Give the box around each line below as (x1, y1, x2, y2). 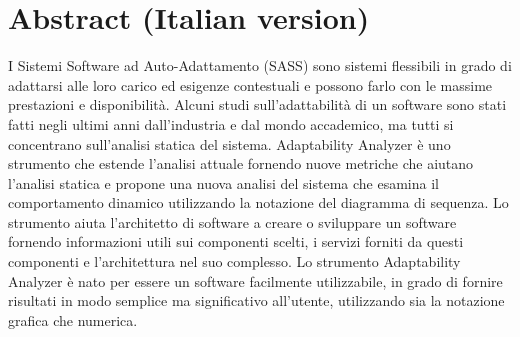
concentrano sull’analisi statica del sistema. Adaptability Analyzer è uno (8, 133, 451, 154)
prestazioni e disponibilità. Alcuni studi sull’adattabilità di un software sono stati (8, 94, 507, 115)
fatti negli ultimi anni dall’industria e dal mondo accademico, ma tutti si (8, 113, 454, 134)
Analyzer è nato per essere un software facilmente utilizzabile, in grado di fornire (8, 270, 503, 291)
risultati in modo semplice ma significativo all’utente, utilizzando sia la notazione (8, 290, 505, 311)
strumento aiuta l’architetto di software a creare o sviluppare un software (8, 211, 457, 232)
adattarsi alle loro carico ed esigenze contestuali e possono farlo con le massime (8, 74, 493, 95)
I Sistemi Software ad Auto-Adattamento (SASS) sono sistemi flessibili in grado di (8, 55, 512, 76)
